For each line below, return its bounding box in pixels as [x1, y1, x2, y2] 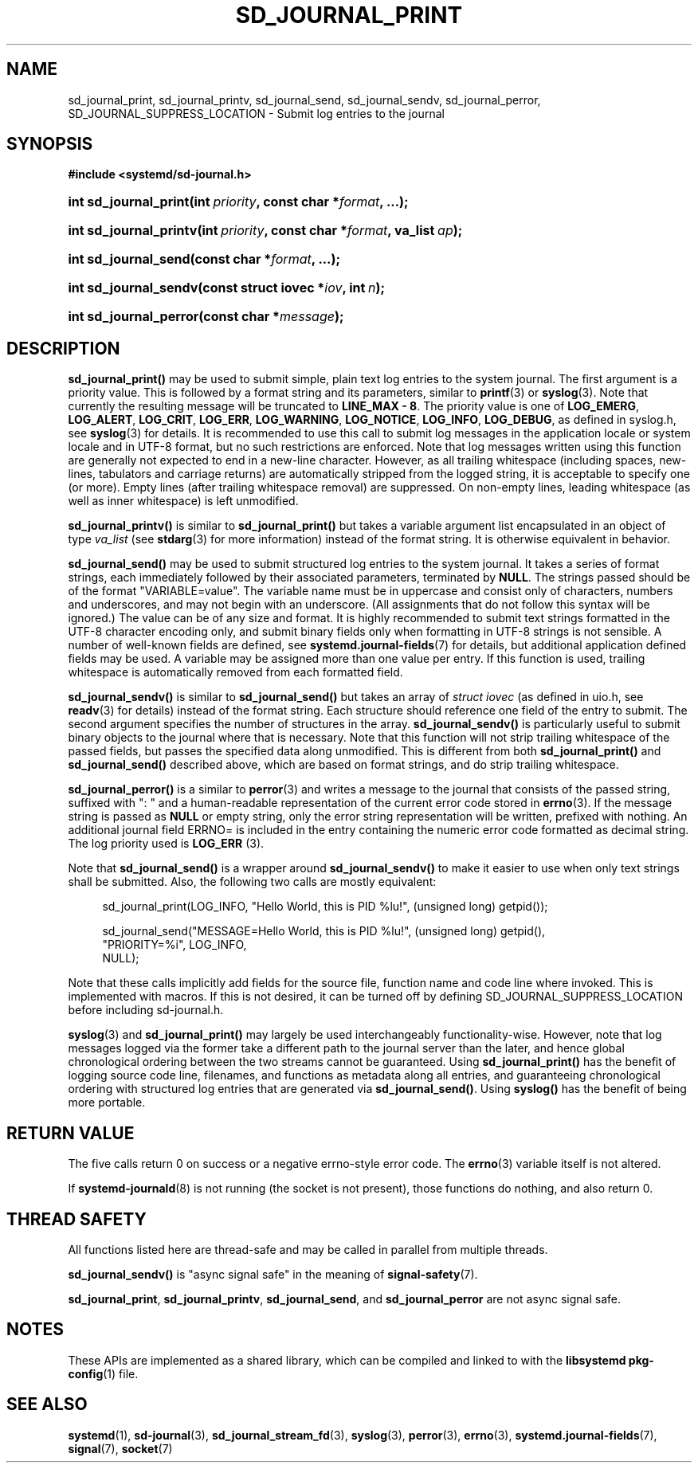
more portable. [68, 1095, 146, 1110]
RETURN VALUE [6, 1122, 135, 1143]
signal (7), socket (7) [68, 1441, 173, 1455]
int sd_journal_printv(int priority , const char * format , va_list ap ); [68, 222, 463, 239]
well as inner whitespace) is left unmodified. [68, 494, 299, 508]
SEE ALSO [6, 1394, 88, 1415]
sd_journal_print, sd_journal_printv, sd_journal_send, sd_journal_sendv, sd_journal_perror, [68, 92, 541, 107]
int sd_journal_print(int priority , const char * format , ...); [68, 194, 409, 210]
